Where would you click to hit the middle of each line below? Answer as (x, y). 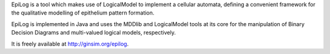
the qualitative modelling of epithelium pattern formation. (83, 13)
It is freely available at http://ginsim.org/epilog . (70, 44)
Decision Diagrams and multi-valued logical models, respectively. (94, 33)
